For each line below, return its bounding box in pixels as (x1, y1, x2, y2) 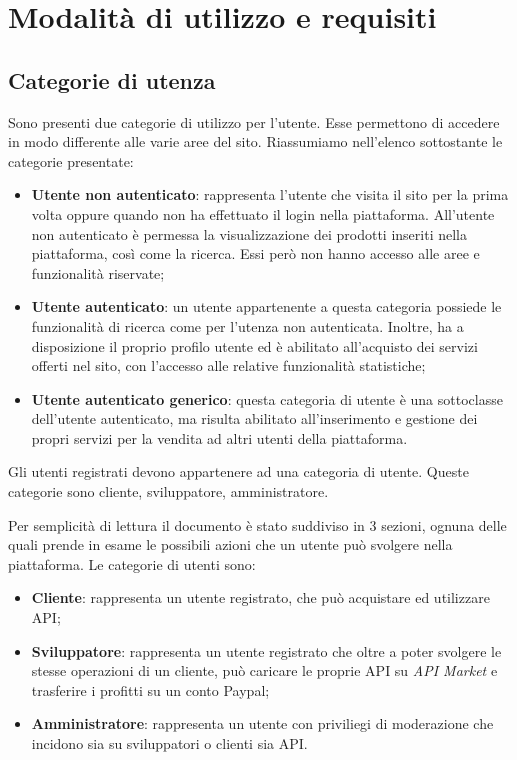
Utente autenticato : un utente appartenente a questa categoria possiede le (31, 296, 502, 317)
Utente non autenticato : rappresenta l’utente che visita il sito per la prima (31, 184, 509, 205)
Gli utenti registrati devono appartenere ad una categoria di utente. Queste (8, 461, 469, 482)
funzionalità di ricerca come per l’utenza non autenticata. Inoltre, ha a (31, 315, 464, 336)
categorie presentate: (8, 150, 134, 171)
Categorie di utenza (8, 64, 216, 95)
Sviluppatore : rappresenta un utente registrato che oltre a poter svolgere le (31, 640, 502, 661)
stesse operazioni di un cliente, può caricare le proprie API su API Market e (31, 660, 498, 681)
